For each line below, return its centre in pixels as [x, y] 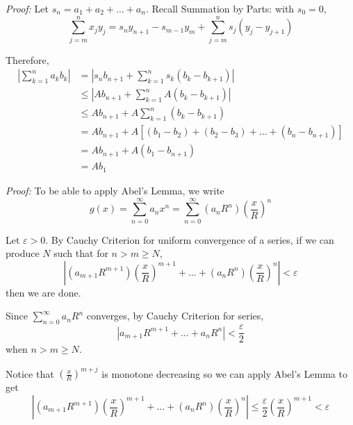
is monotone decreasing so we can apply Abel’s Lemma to [224, 373]
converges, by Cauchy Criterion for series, [175, 316]
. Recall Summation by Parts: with [220, 8]
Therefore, [27, 59]
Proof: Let [27, 8]
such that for [81, 253]
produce [23, 253]
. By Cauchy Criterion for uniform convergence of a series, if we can [190, 239]
